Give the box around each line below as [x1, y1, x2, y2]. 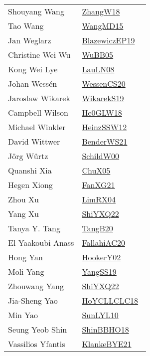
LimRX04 [82, 193, 116, 205]
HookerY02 [82, 251, 121, 263]
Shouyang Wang [8, 5, 64, 17]
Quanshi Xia [8, 165, 52, 176]
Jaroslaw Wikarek [8, 92, 70, 104]
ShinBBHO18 [82, 324, 129, 335]
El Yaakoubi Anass [8, 237, 74, 248]
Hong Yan [8, 251, 43, 263]
